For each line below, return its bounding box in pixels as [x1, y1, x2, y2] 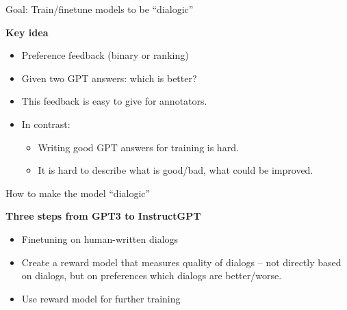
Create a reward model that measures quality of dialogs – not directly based [21, 255, 342, 269]
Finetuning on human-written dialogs [21, 231, 179, 246]
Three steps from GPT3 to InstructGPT [5, 209, 201, 223]
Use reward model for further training [21, 291, 181, 305]
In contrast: [21, 116, 70, 131]
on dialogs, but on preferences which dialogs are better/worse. [21, 268, 282, 283]
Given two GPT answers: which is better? [21, 70, 197, 85]
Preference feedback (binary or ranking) [21, 48, 189, 62]
